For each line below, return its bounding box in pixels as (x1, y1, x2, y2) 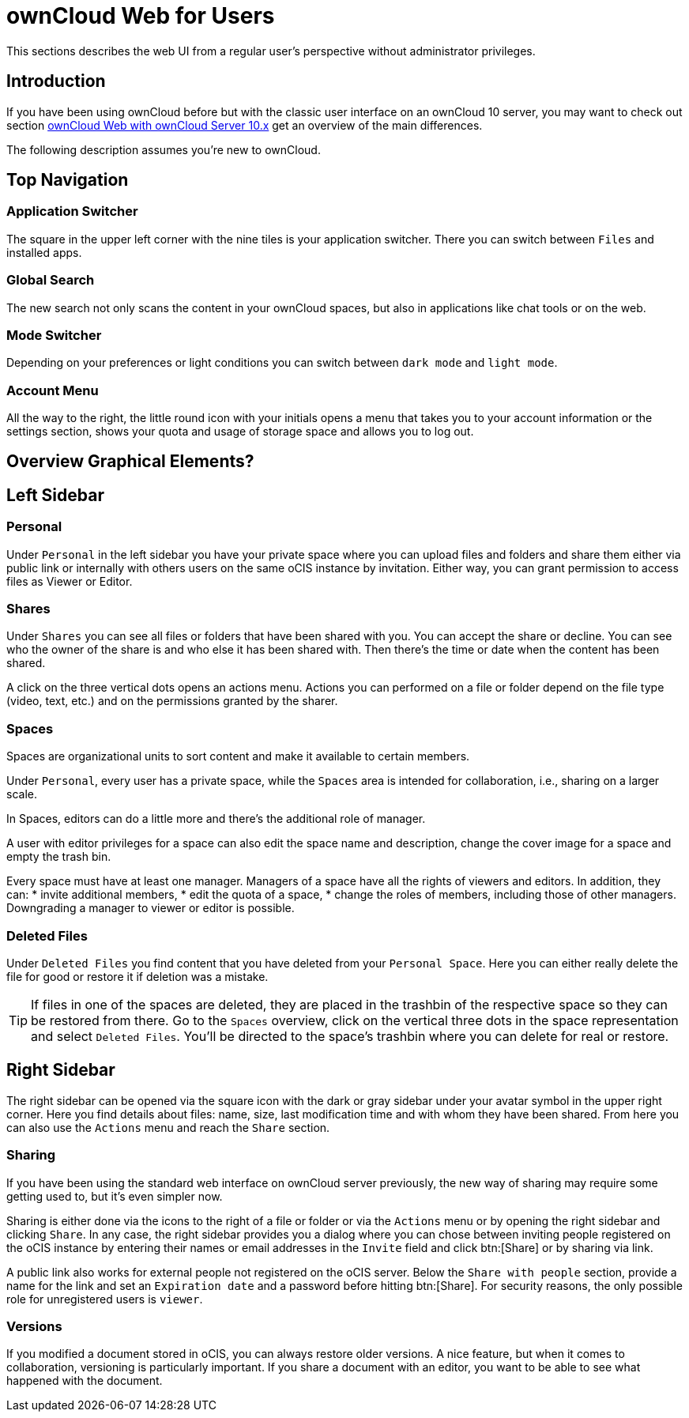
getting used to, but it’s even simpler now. (6, 1189, 223, 1203)
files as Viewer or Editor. (6, 574, 133, 588)
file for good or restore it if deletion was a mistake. (6, 969, 269, 983)
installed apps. (6, 245, 82, 259)
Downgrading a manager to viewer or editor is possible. (6, 901, 295, 915)
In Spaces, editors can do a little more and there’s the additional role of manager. (6, 812, 426, 826)
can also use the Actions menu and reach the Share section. (6, 1120, 330, 1134)
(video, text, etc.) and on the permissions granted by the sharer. (6, 694, 338, 708)
